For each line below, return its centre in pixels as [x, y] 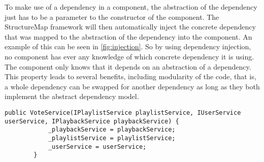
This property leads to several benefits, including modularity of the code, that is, [130, 76]
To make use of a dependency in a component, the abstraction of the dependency [131, 7]
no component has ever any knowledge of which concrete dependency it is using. [129, 56]
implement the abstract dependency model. [72, 96]
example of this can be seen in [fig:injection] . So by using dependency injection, [128, 46]
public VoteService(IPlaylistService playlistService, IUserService [123, 112]
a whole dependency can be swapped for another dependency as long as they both [132, 86]
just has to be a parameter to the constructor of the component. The [112, 17]
